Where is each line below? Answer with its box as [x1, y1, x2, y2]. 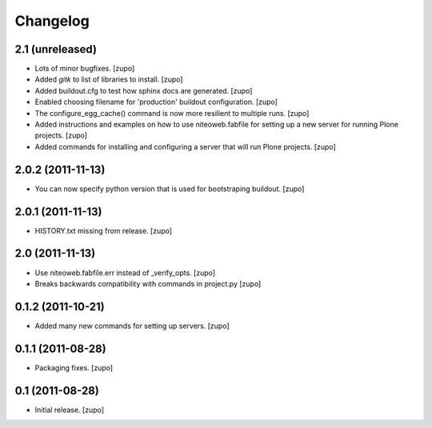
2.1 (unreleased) [14, 42, 98, 56]
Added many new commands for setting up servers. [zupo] [34, 321, 230, 330]
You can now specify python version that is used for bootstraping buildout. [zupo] [34, 184, 305, 194]
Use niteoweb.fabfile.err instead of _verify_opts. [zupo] [34, 268, 216, 278]
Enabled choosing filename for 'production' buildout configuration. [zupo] [34, 97, 278, 107]
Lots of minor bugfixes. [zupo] [34, 64, 135, 74]
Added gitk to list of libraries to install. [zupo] [34, 74, 183, 84]
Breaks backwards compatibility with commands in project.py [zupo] [34, 278, 262, 288]
